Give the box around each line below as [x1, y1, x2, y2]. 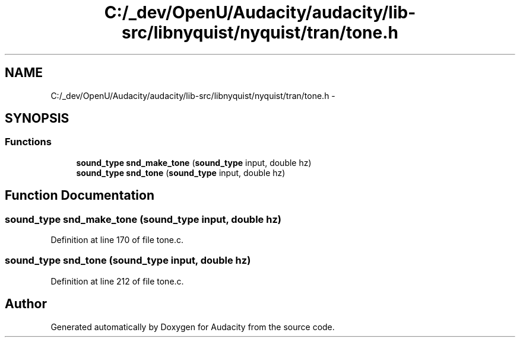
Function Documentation [5, 188, 154, 203]
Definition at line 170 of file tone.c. [50, 235, 184, 245]
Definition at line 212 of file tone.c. [50, 276, 184, 286]
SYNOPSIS [5, 111, 69, 126]
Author [5, 296, 47, 312]
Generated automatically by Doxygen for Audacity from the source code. [50, 321, 335, 332]
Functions [5, 136, 52, 148]
